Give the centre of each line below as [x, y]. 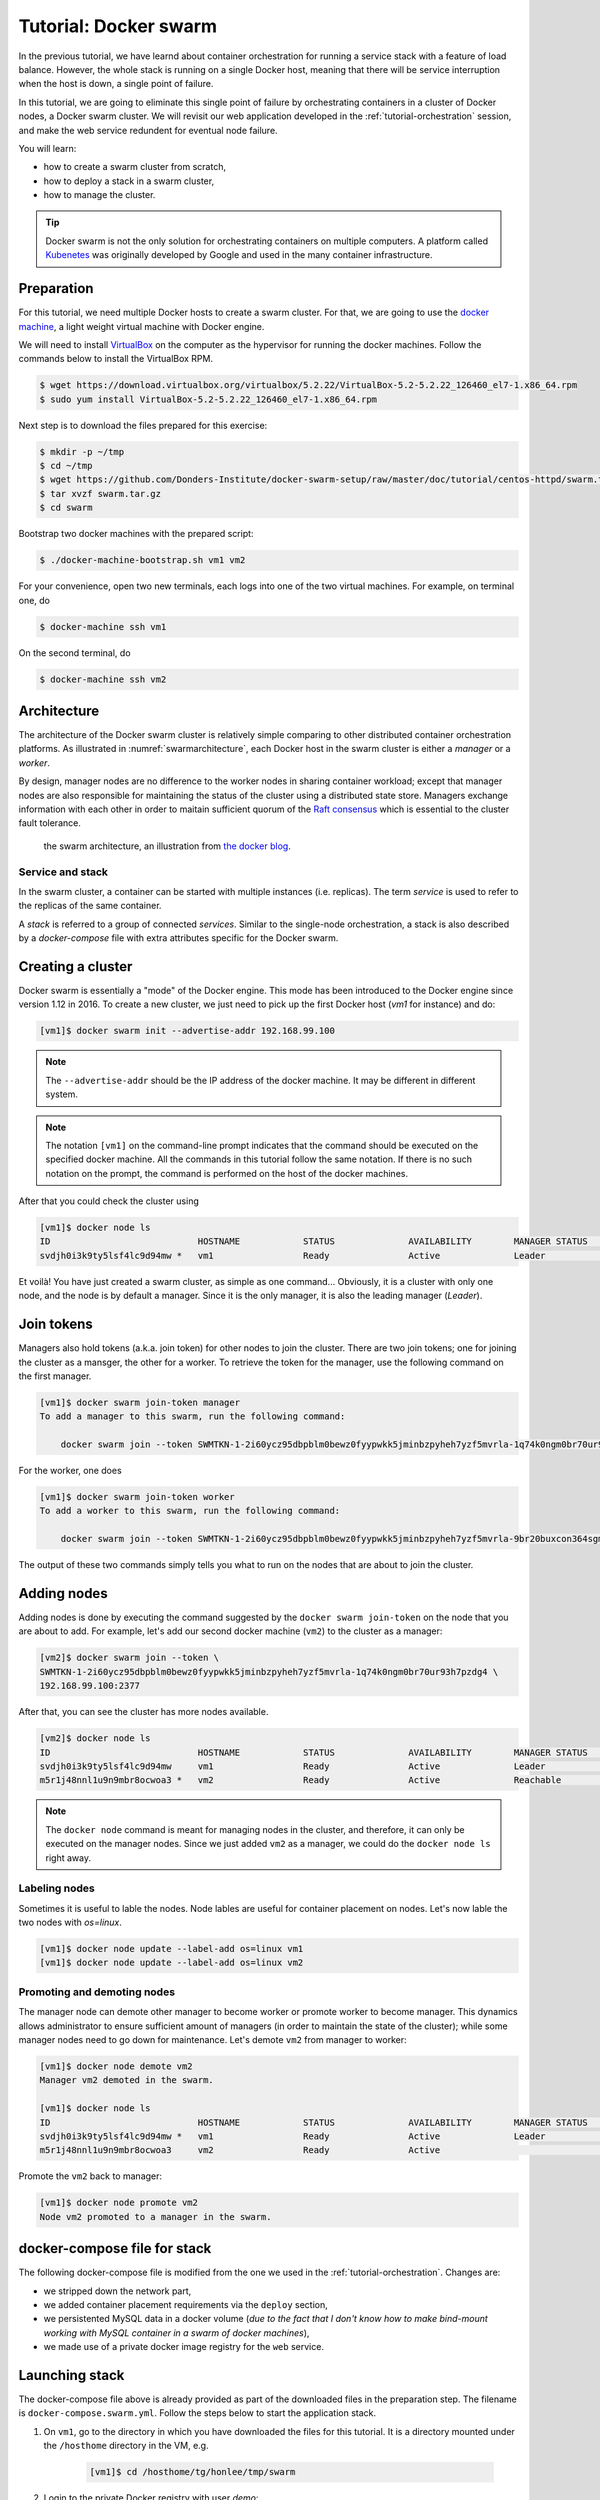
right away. [68, 1857]
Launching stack [71, 2375]
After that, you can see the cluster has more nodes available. [143, 1712]
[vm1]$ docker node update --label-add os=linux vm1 [171, 1949]
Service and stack [63, 872]
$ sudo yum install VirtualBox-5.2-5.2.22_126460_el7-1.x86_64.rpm [208, 399]
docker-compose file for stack [115, 2248]
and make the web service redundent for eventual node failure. [148, 130]
